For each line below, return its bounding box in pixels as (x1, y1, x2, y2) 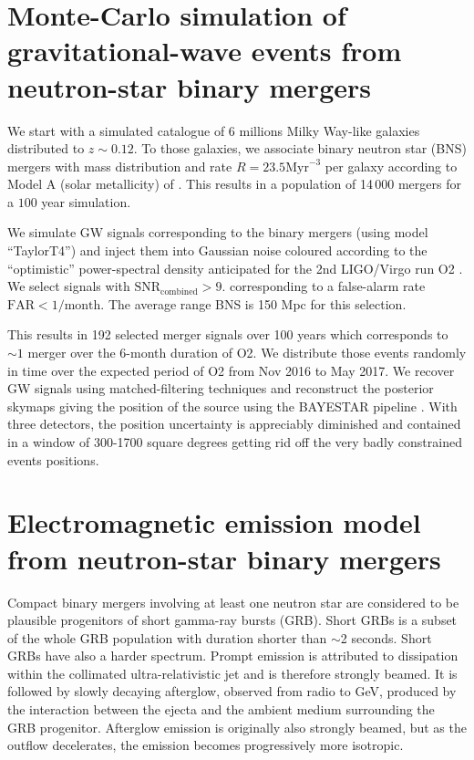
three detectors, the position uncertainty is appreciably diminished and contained (7, 414, 461, 433)
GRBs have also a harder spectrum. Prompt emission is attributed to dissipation (7, 646, 459, 665)
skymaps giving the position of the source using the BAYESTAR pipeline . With (7, 396, 458, 415)
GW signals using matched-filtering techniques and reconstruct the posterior (7, 379, 434, 398)
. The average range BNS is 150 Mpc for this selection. (100, 294, 407, 313)
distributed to (7, 139, 85, 158)
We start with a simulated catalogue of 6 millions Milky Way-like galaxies (7, 120, 420, 140)
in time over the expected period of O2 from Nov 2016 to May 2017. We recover (7, 360, 455, 380)
